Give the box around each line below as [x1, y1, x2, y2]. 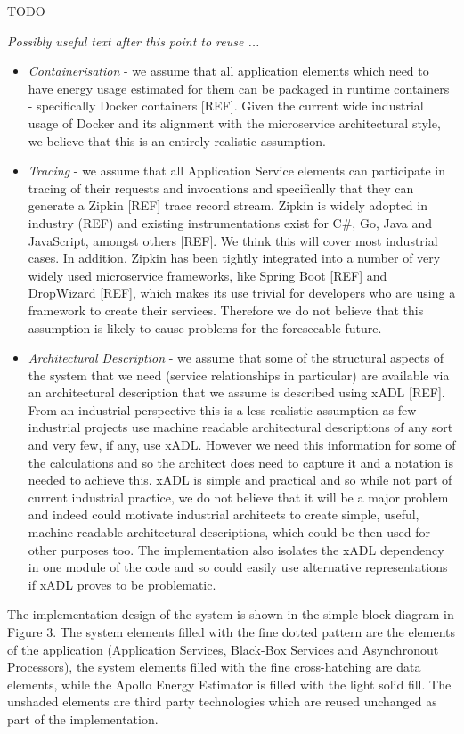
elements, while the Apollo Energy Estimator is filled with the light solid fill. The [7, 674, 452, 693]
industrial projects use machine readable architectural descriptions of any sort [28, 418, 453, 436]
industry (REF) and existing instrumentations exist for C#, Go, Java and [28, 213, 433, 232]
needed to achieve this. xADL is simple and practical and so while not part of [28, 470, 452, 489]
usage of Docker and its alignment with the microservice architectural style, [28, 113, 441, 132]
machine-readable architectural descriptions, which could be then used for [28, 523, 430, 542]
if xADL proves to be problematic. [28, 575, 216, 593]
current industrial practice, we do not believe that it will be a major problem [28, 487, 449, 506]
